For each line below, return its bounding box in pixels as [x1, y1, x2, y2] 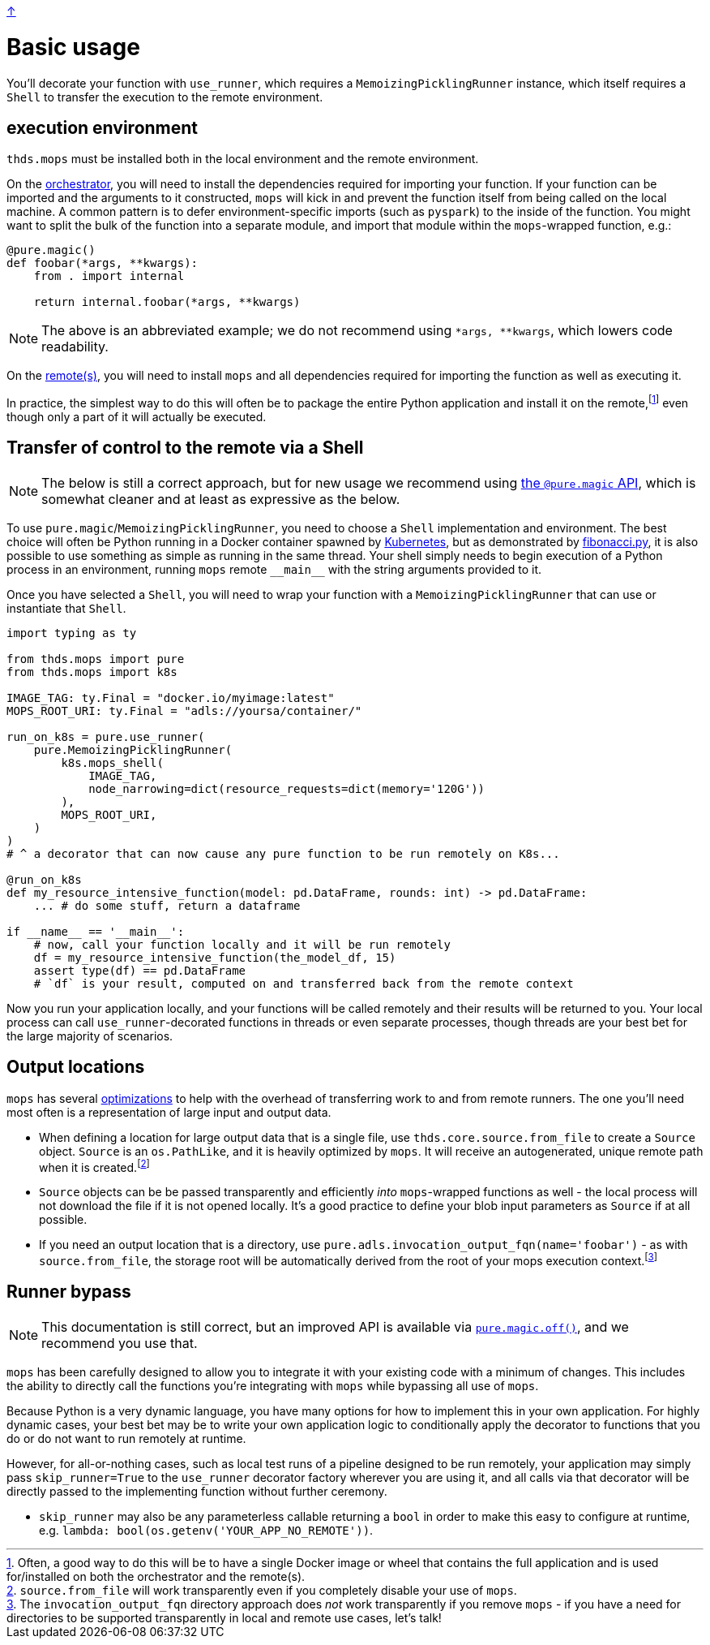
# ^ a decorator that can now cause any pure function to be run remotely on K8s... [6, 846, 560, 860]
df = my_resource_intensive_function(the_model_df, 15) [33, 950, 396, 964]
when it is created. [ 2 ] [39, 1157, 150, 1174]
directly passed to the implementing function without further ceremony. [6, 1484, 387, 1498]
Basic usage [6, 32, 140, 61]
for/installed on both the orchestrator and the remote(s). [6, 1569, 306, 1583]
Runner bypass [6, 1281, 131, 1303]
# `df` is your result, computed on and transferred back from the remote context [33, 976, 574, 990]
